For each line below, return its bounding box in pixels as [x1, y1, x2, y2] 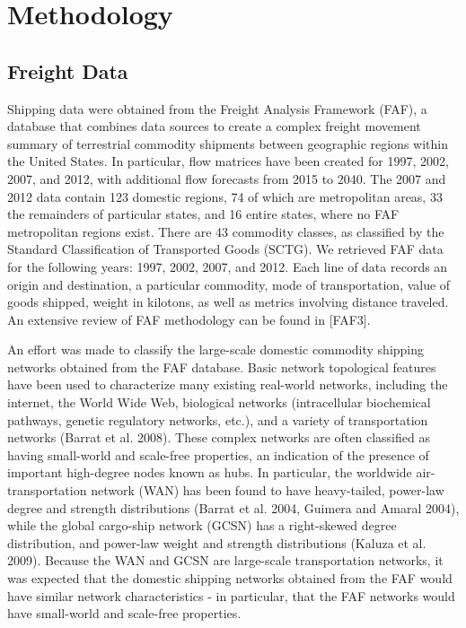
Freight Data [7, 57, 128, 84]
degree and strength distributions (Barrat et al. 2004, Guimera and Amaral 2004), [7, 498, 460, 517]
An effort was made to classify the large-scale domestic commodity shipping [7, 340, 425, 359]
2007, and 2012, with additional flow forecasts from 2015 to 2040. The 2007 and [7, 169, 446, 188]
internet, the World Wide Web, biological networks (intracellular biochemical [7, 393, 431, 412]
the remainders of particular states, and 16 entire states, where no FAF [7, 205, 400, 223]
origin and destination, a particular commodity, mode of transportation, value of [7, 275, 451, 293]
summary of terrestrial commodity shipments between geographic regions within [7, 134, 448, 153]
